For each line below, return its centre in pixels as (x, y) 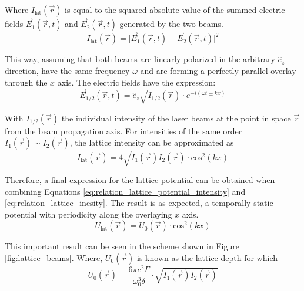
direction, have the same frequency (67, 71)
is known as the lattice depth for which (207, 257)
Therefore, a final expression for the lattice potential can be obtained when (140, 179)
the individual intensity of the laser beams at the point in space (176, 118)
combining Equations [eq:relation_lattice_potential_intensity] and (125, 191)
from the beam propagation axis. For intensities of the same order (123, 131)
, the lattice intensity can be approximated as (152, 142)
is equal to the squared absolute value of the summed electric (175, 9)
